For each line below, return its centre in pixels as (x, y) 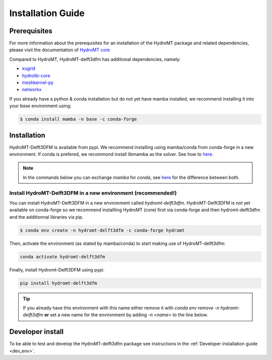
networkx (32, 89)
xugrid (28, 68)
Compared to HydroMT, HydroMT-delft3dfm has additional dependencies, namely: (95, 59)
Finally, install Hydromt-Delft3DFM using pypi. (57, 269)
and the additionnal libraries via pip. (46, 217)
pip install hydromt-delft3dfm (59, 283)
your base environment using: (40, 106)
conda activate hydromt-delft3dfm (62, 257)
